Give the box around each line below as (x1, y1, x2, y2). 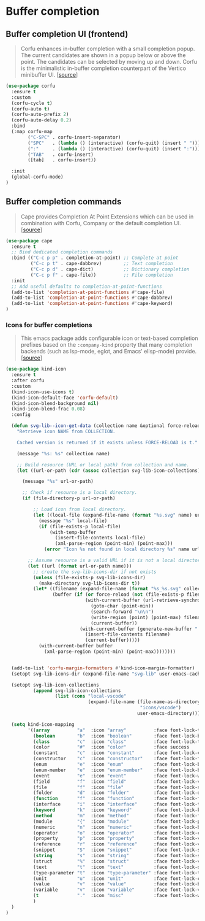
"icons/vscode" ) (140, 704, 182, 711)
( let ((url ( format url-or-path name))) (28, 563, 132, 569)
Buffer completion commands (6, 196, 122, 207)
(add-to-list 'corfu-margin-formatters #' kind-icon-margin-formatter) (11, 665, 195, 671)
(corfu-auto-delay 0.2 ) (11, 117, 72, 123)
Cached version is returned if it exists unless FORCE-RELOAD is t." (17, 439, 198, 445)
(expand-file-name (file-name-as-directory (88, 699, 201, 705)
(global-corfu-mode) (11, 174, 64, 180)
